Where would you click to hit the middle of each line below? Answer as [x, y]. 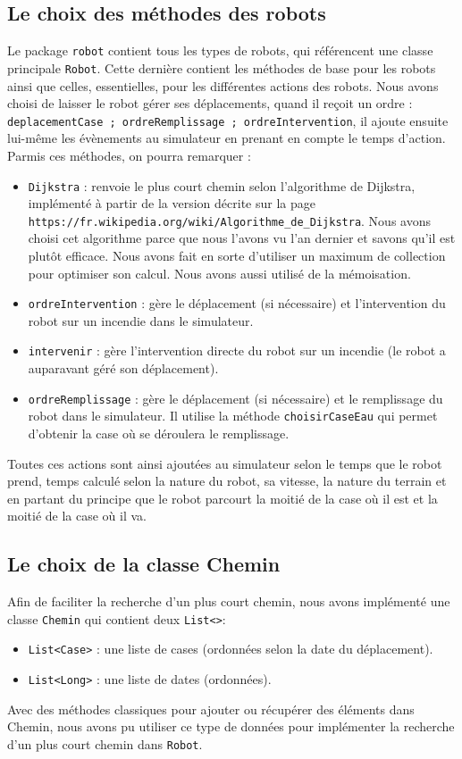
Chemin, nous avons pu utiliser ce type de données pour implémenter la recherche [231, 726]
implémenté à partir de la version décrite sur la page [172, 203]
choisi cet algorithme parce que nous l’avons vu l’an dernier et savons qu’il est [242, 238]
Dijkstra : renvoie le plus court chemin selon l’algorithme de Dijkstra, [222, 185]
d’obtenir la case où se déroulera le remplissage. [159, 434]
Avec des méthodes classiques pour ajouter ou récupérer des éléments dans [211, 709]
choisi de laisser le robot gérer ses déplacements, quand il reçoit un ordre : [210, 103]
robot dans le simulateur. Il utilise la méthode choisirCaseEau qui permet [233, 416]
